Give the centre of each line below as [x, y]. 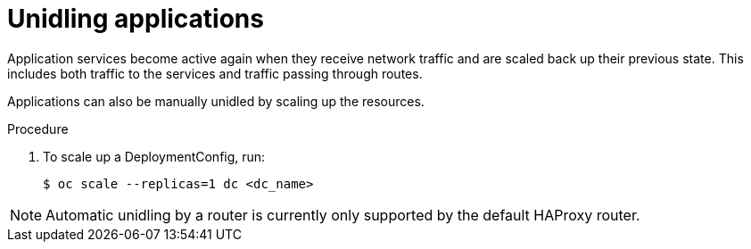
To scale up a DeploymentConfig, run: [154, 156]
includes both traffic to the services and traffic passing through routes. [215, 73]
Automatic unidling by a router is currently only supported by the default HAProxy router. [343, 215]
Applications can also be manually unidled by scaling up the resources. [216, 101]
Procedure [38, 129]
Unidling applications [136, 19]
